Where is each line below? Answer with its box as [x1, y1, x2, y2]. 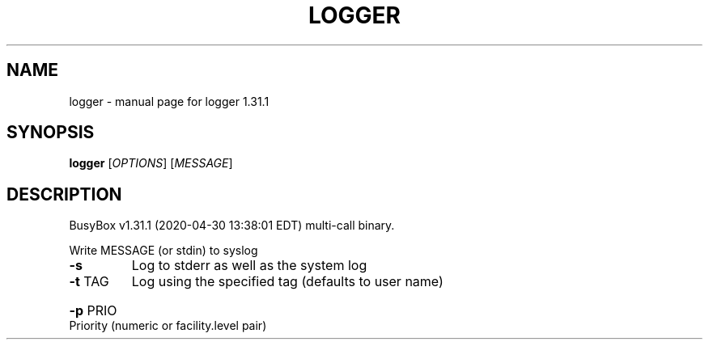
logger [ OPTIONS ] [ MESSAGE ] [69, 156, 233, 171]
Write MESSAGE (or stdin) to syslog [69, 243, 258, 258]
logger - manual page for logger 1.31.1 [69, 94, 270, 108]
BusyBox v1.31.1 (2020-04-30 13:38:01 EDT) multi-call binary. [69, 218, 395, 233]
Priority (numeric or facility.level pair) [69, 319, 267, 333]
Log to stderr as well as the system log [131, 257, 367, 274]
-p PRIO [69, 302, 117, 319]
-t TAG [69, 273, 109, 290]
